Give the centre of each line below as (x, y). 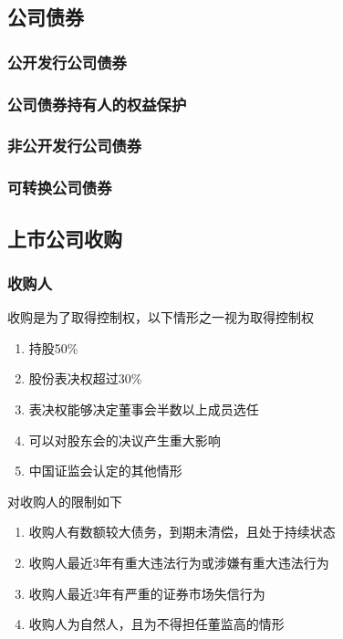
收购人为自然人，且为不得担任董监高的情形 (156, 624)
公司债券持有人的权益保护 (97, 104)
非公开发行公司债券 (75, 146)
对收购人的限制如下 (65, 501)
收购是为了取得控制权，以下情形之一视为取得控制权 (161, 317)
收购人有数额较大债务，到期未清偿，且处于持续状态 (182, 532)
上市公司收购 (65, 238)
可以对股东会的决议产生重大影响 (125, 440)
